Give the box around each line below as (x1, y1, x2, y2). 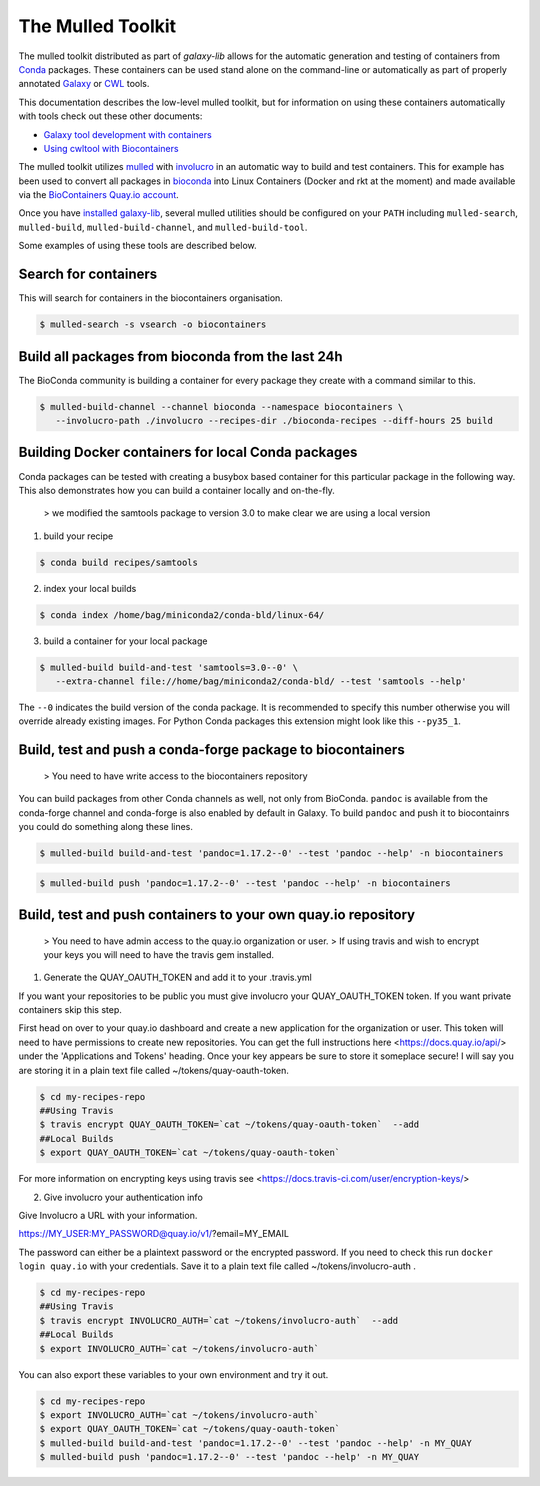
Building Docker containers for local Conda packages (18, 444, 358, 461)
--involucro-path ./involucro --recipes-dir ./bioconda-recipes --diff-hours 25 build (55, 415, 494, 426)
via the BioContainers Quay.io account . (18, 189, 179, 201)
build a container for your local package (43, 635, 208, 647)
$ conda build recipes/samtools (39, 556, 199, 568)
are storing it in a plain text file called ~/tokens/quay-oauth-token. (18, 1064, 290, 1076)
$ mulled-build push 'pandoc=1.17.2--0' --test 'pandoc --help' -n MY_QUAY (39, 1451, 420, 1463)
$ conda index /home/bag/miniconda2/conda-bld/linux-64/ (39, 609, 325, 620)
